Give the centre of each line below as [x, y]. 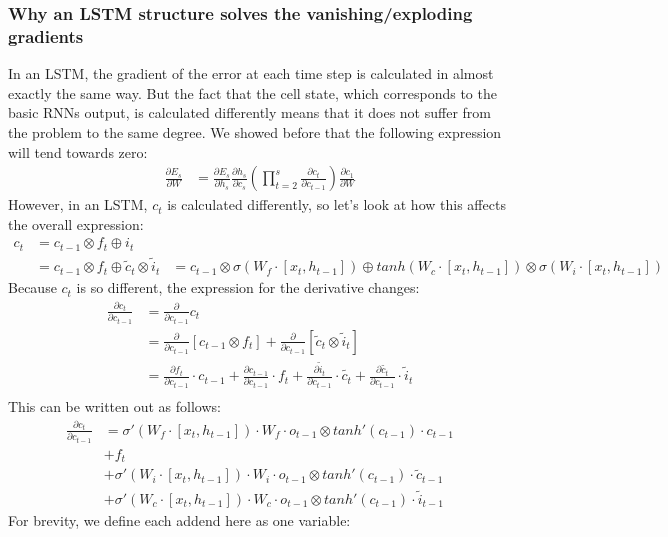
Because [32, 287]
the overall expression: [76, 223]
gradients [46, 35]
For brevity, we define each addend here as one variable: [179, 519]
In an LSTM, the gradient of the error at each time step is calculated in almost [251, 73]
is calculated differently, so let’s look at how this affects [336, 204]
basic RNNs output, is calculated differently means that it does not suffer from [249, 112]
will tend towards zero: [78, 151]
